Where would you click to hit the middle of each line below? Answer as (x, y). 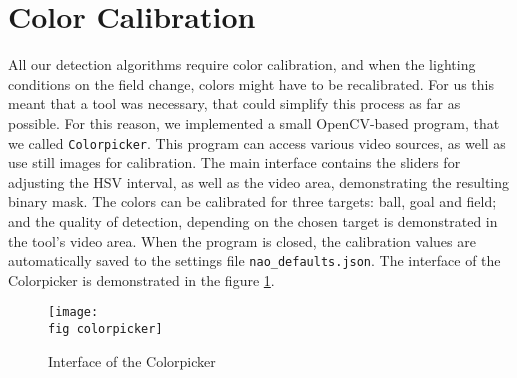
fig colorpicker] (105, 329)
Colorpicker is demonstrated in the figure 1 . (141, 279)
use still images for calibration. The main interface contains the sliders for (234, 162)
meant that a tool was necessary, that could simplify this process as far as (234, 103)
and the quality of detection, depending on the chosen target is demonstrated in (253, 220)
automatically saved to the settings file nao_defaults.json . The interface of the (254, 260)
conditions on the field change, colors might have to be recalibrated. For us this (251, 83)
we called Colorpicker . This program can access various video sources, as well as (257, 142)
